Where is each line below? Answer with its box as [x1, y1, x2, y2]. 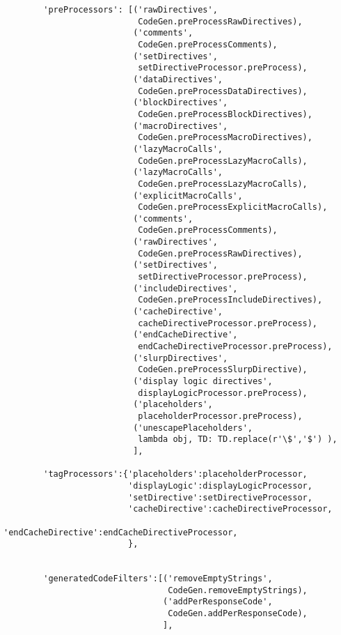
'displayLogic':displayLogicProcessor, [127, 480, 312, 491]
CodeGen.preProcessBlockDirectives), [138, 109, 312, 119]
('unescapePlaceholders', [133, 422, 253, 433]
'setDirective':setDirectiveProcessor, [127, 492, 312, 503]
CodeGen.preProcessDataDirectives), [138, 86, 308, 96]
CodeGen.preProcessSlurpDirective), [138, 365, 308, 375]
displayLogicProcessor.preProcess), [138, 388, 308, 398]
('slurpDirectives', [133, 353, 228, 363]
